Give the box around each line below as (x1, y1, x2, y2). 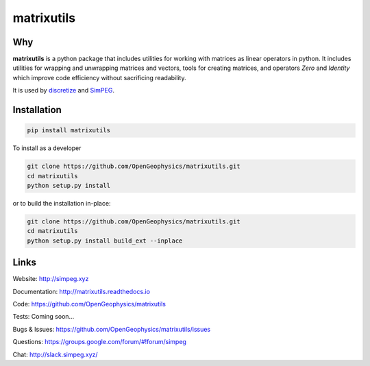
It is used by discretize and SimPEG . (12, 86, 114, 95)
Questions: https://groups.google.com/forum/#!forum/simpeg (12, 338, 186, 346)
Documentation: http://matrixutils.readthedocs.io (12, 287, 151, 295)
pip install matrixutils (27, 127, 111, 134)
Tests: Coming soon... (12, 313, 75, 321)
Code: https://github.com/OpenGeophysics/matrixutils (12, 300, 166, 308)
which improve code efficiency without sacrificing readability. (12, 73, 186, 82)
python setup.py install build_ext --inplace (27, 236, 183, 245)
